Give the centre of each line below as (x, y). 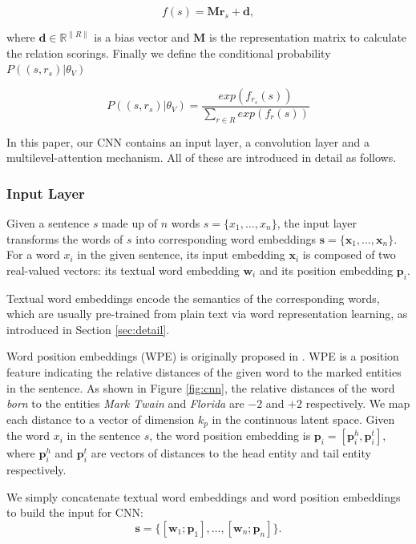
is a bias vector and (142, 37)
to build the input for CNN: (75, 512)
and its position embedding (326, 270)
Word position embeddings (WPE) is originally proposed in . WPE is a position (203, 356)
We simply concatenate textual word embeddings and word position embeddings (204, 496)
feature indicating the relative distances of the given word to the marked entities (204, 371)
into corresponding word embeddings (226, 238)
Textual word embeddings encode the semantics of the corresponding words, (193, 298)
